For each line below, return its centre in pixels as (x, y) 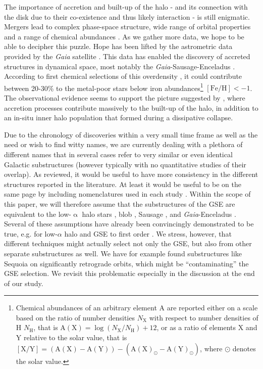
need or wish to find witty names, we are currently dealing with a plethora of (123, 144)
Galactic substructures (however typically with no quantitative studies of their (125, 164)
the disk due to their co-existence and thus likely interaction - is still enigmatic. (127, 16)
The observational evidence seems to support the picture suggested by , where (125, 98)
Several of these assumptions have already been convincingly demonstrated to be (129, 224)
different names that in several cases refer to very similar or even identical (118, 154)
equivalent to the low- (38, 214)
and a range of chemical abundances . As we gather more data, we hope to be (124, 36)
